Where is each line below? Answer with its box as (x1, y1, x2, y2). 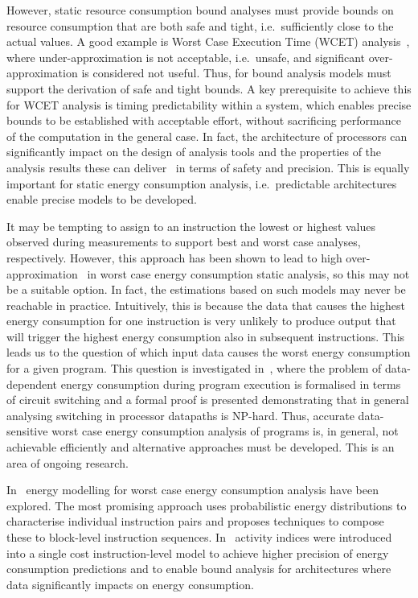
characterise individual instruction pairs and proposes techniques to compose (6, 513, 384, 530)
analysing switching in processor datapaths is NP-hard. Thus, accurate (6, 406, 354, 423)
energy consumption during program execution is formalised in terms (60, 375, 401, 392)
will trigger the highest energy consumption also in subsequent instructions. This (6, 328, 405, 344)
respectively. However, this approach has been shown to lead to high (6, 249, 342, 266)
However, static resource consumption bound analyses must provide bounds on (6, 2, 394, 18)
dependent (6, 375, 58, 392)
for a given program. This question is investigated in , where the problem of (6, 360, 382, 377)
